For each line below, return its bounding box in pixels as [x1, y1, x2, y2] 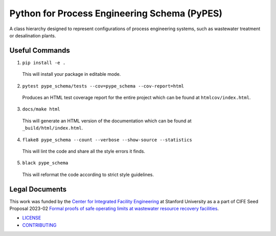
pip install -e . [22, 59, 66, 66]
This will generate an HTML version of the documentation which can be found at [22, 118, 192, 124]
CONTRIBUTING [22, 222, 57, 228]
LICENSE [22, 215, 41, 221]
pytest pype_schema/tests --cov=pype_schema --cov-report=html [22, 83, 184, 89]
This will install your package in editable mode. [22, 71, 121, 77]
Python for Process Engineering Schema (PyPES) [9, 8, 222, 19]
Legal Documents [9, 185, 67, 194]
